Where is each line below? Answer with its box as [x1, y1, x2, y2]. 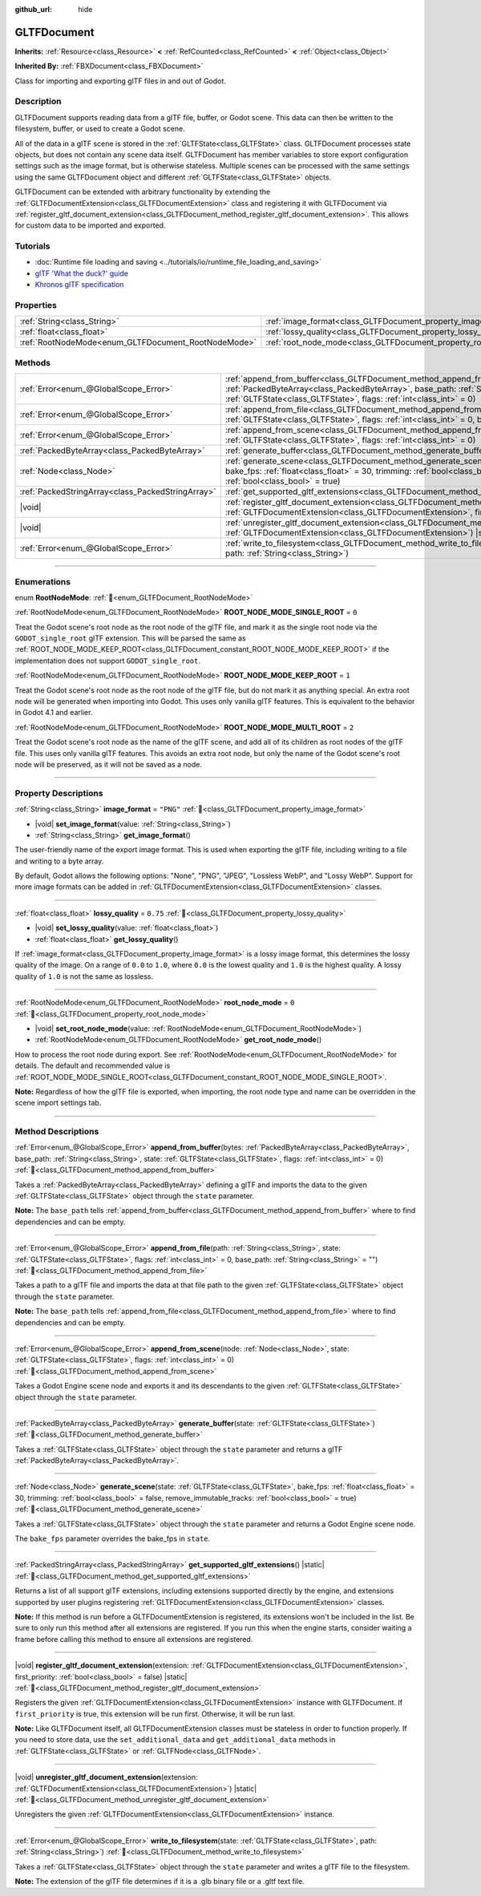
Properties [14, 300, 58, 311]
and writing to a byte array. [14, 856, 104, 866]
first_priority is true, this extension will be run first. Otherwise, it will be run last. [14, 1708, 296, 1719]
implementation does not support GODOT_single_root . [14, 656, 200, 665]
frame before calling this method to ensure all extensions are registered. [14, 1634, 253, 1643]
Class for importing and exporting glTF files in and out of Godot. [14, 76, 226, 86]
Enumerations [14, 576, 71, 587]
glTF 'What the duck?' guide [34, 269, 128, 278]
